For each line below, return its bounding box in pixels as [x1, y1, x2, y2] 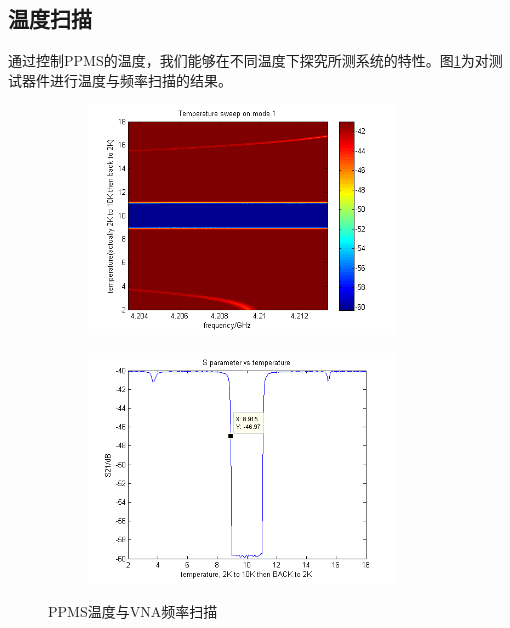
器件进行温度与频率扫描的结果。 [21, 69, 232, 90]
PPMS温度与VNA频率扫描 [48, 601, 218, 622]
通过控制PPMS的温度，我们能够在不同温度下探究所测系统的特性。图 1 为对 [8, 50, 489, 71]
